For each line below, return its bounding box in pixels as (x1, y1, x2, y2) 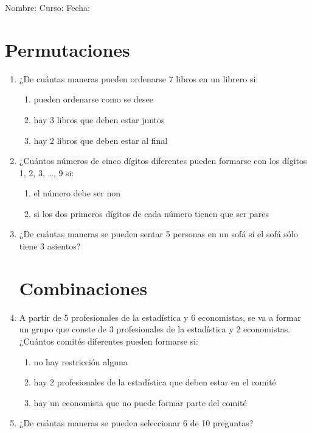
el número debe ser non (33, 187, 121, 199)
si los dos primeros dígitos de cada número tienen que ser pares (33, 207, 269, 220)
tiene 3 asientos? (19, 240, 81, 252)
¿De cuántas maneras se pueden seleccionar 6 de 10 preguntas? (19, 417, 254, 429)
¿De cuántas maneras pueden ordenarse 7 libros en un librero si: (19, 72, 258, 85)
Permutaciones (5, 37, 130, 62)
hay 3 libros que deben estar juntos (33, 113, 165, 126)
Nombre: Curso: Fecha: (5, 1, 90, 13)
